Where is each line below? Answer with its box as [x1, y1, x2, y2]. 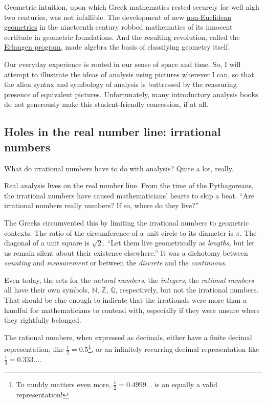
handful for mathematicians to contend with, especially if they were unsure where [4, 304, 260, 315]
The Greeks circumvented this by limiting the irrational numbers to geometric [4, 217, 249, 228]
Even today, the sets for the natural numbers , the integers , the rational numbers [4, 274, 254, 285]
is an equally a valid [154, 378, 217, 389]
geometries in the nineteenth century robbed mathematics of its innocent [4, 21, 233, 32]
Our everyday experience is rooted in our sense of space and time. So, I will [4, 58, 241, 69]
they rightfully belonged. [4, 315, 81, 325]
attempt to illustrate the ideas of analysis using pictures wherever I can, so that [4, 69, 254, 79]
